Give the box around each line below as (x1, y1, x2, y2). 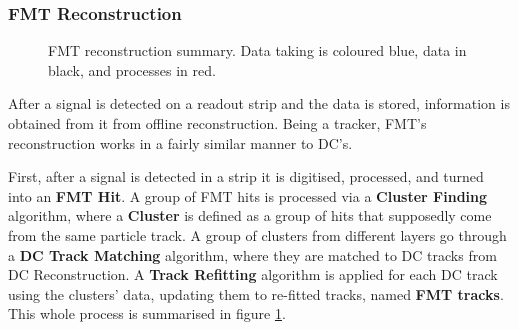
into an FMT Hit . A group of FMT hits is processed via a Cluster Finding (8, 185, 488, 206)
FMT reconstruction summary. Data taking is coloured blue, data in (48, 40, 467, 61)
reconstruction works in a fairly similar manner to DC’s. (8, 132, 353, 153)
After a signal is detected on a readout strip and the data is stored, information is (8, 93, 510, 114)
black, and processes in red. (48, 59, 216, 80)
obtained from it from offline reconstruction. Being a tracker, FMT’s (8, 113, 427, 133)
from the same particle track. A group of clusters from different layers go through (8, 224, 507, 245)
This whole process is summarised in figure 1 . (8, 303, 286, 324)
